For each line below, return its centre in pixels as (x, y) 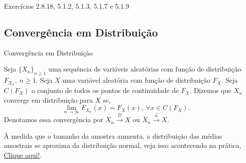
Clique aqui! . (23, 155)
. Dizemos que (210, 90)
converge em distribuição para (49, 100)
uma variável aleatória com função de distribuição (136, 80)
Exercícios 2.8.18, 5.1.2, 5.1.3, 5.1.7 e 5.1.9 (67, 6)
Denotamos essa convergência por (54, 119)
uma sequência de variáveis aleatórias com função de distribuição (145, 69)
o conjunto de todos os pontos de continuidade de (105, 90)
